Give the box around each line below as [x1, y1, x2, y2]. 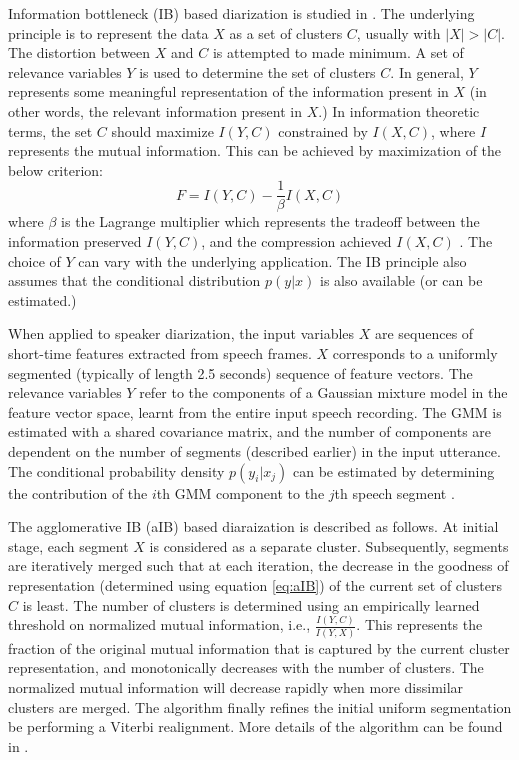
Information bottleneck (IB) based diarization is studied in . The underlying [8, 3, 475, 23]
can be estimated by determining [293, 460, 495, 481]
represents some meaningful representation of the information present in [8, 81, 449, 102]
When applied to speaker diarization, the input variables [8, 323, 355, 344]
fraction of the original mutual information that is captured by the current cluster [8, 637, 510, 658]
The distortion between [8, 42, 151, 63]
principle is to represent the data [8, 22, 209, 43]
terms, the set [8, 120, 93, 141]
